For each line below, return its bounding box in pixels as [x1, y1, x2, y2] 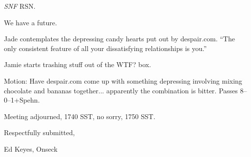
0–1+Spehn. [4, 95, 40, 105]
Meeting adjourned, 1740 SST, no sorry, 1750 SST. [4, 111, 155, 121]
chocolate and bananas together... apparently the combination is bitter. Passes [4, 85, 238, 95]
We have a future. [4, 17, 57, 27]
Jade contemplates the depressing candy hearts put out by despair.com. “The [4, 34, 235, 44]
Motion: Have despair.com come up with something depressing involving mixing [4, 75, 242, 86]
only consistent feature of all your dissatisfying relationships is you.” [4, 43, 207, 53]
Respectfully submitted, [4, 127, 75, 138]
